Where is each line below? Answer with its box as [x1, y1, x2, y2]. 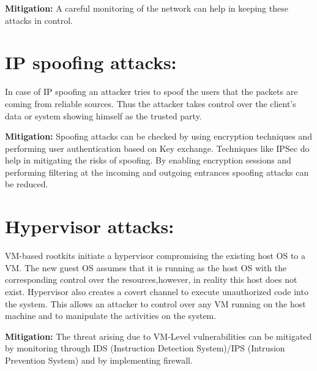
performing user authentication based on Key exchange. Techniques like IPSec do [5, 141, 310, 154]
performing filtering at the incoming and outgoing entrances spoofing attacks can [5, 165, 309, 178]
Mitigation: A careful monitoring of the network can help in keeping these [5, 2, 288, 14]
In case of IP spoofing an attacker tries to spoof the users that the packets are [5, 85, 298, 98]
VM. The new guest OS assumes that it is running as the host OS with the [5, 261, 287, 274]
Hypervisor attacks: [5, 214, 174, 239]
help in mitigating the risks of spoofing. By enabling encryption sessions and [5, 154, 291, 167]
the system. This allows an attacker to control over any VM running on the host [5, 297, 306, 310]
